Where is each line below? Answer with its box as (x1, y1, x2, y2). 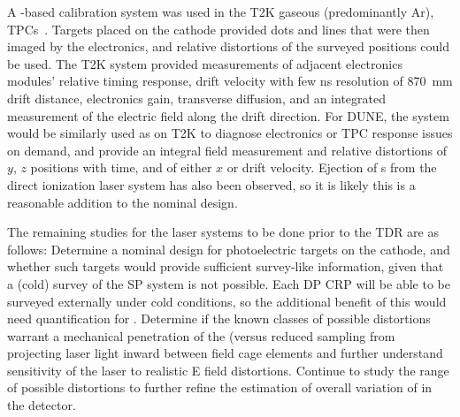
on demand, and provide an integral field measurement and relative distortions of (7, 140, 448, 159)
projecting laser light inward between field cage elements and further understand (7, 344, 443, 362)
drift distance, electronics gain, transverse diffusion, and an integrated (7, 88, 386, 107)
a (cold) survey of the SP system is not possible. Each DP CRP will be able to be (7, 274, 450, 292)
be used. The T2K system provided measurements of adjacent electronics (7, 54, 402, 72)
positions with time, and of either (30, 158, 212, 177)
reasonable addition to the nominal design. (7, 193, 238, 211)
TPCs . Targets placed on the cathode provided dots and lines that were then (7, 19, 430, 38)
